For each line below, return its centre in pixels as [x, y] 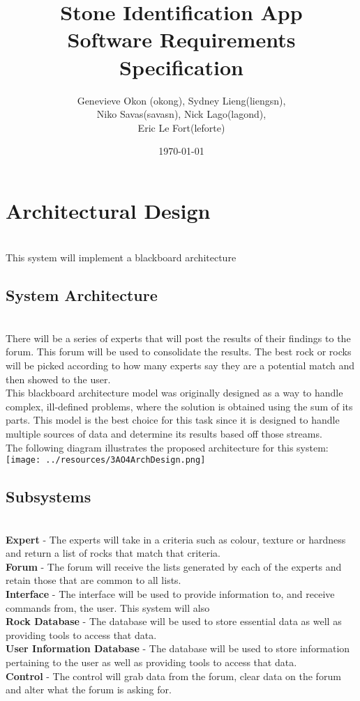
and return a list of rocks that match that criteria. [113, 553]
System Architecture [82, 295]
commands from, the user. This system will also [108, 607]
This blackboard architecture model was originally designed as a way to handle [174, 393]
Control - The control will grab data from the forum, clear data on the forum [173, 676]
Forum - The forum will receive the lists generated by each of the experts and [174, 566]
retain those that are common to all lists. [93, 580]
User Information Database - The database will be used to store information [178, 648]
